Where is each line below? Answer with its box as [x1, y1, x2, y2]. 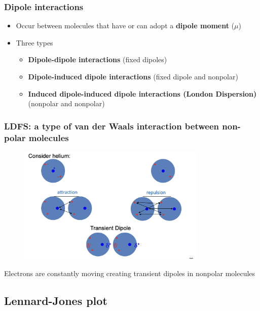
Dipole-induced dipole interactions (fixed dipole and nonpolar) [28, 71, 238, 81]
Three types [16, 37, 53, 48]
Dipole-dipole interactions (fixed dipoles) [28, 54, 167, 65]
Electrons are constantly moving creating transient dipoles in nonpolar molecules [4, 268, 255, 278]
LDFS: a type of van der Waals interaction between [4, 119, 219, 132]
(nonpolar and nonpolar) [28, 98, 105, 109]
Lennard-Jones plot [4, 292, 107, 308]
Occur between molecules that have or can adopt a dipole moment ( [16, 20, 235, 31]
